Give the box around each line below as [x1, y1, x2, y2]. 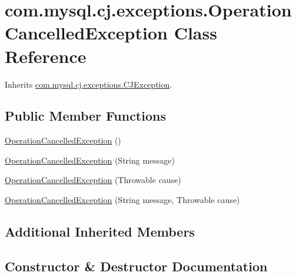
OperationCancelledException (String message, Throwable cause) [5, 194, 240, 206]
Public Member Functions [5, 107, 166, 125]
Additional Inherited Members [5, 222, 195, 241]
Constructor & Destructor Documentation [5, 257, 268, 275]
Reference [5, 44, 87, 68]
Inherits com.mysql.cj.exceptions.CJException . [5, 78, 172, 90]
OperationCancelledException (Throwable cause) [5, 174, 181, 186]
